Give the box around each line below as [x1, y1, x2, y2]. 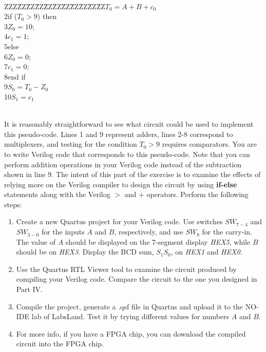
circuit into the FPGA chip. [16, 338, 104, 349]
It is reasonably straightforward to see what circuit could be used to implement [4, 119, 254, 129]
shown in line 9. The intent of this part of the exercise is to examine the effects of [4, 169, 261, 180]
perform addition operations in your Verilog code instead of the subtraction [4, 159, 242, 169]
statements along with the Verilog [4, 189, 110, 200]
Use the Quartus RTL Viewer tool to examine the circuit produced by [16, 263, 237, 274]
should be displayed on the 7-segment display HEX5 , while [65, 236, 251, 247]
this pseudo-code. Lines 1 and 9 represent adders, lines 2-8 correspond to [4, 128, 233, 139]
